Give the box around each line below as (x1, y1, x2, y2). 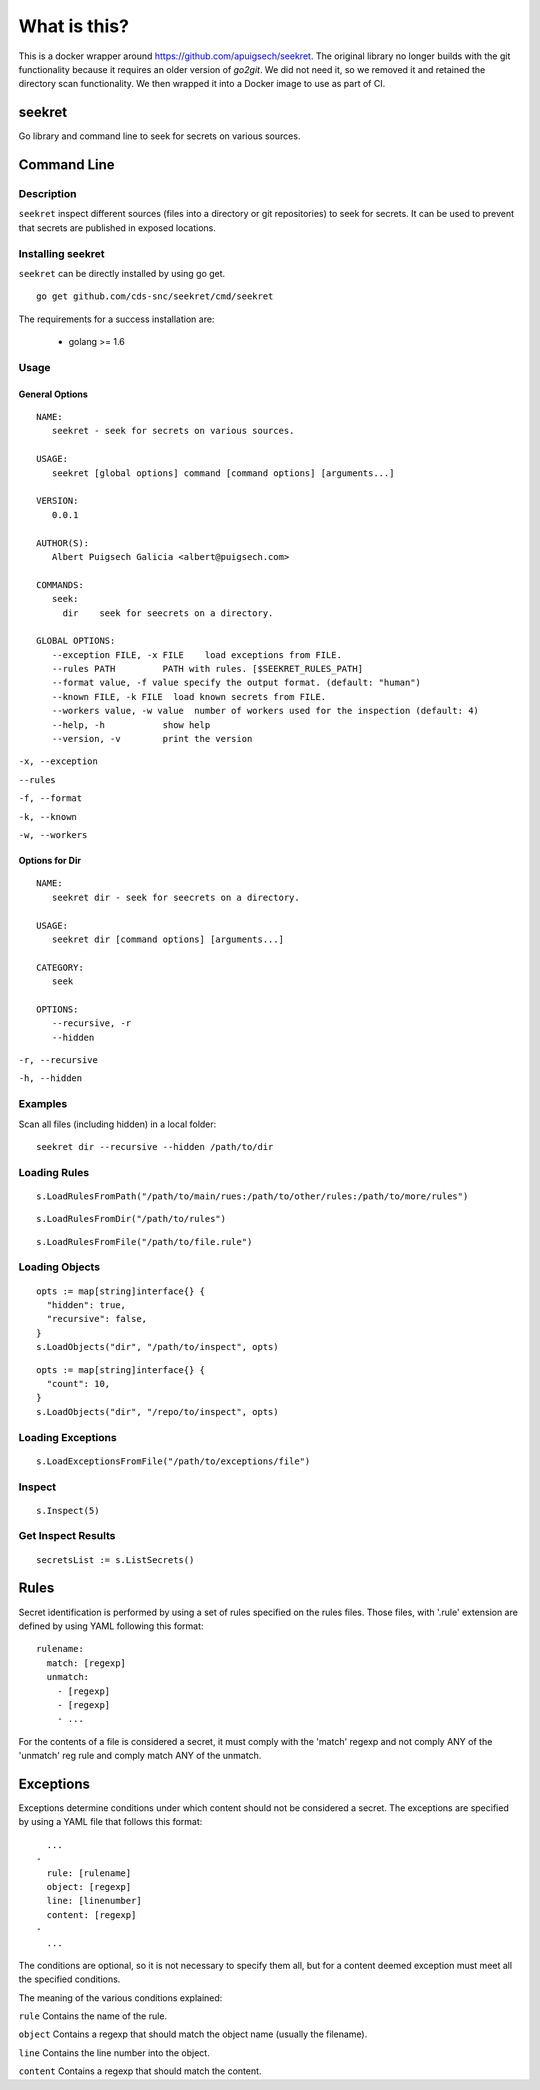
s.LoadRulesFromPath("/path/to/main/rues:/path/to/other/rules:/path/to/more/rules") (36, 1190, 469, 1202)
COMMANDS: (36, 579, 84, 590)
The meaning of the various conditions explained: (18, 1991, 223, 2004)
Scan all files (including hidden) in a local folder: (18, 1118, 217, 1130)
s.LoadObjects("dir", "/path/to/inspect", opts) (36, 1341, 279, 1353)
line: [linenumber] (46, 1895, 142, 1907)
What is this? (18, 15, 130, 37)
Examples (18, 1097, 68, 1111)
